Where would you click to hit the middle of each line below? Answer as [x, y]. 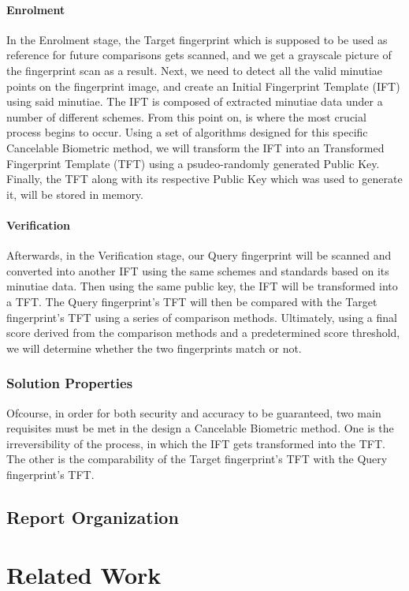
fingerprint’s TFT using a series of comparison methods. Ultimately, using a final [202, 317]
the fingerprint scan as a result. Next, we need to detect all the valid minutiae [195, 70]
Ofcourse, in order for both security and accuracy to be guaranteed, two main [194, 412]
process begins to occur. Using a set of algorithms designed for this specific [187, 132]
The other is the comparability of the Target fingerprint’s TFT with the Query [197, 459]
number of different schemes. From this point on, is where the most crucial [186, 116]
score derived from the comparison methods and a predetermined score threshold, [203, 333]
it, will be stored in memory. [75, 194]
